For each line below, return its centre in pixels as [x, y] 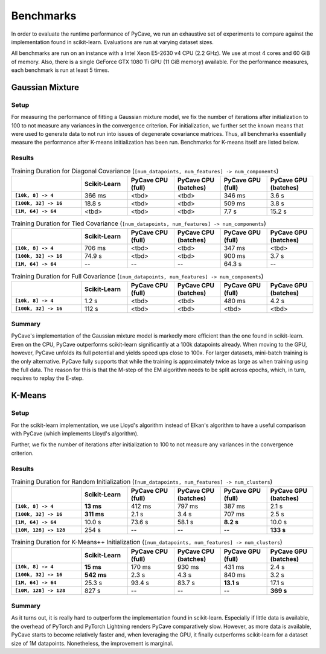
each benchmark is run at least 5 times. [60, 70]
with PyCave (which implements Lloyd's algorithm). [75, 433]
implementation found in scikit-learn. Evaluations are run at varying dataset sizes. [113, 42]
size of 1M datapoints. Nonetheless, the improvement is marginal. [92, 643]
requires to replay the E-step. [47, 378]
